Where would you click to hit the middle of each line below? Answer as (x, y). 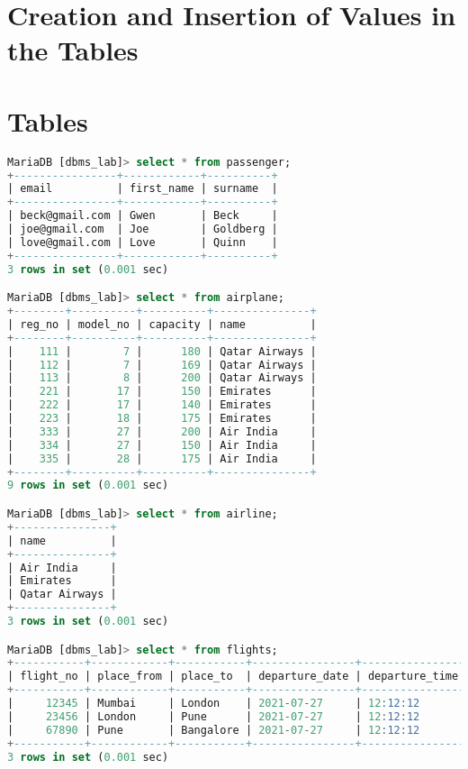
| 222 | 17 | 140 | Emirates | (162, 405)
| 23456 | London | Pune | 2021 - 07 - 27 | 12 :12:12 (214, 716)
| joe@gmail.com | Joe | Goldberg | (143, 229)
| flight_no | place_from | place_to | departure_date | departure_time (233, 677)
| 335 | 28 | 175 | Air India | (162, 458)
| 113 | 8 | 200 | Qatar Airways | (162, 378)
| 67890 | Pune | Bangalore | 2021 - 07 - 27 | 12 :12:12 (214, 730)
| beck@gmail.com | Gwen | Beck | (143, 216)
